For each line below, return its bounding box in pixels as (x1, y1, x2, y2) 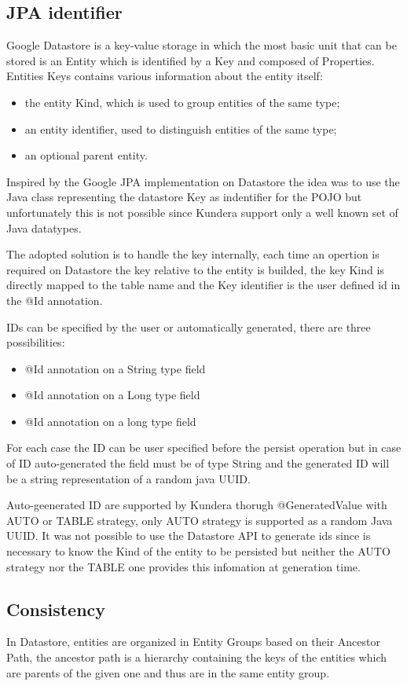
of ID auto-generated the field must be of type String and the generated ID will (6, 455, 390, 471)
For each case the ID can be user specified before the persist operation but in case (6, 439, 401, 456)
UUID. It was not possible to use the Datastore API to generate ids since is (6, 527, 371, 544)
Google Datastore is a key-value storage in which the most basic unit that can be (6, 37, 397, 53)
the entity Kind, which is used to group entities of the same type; (24, 94, 340, 110)
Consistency (6, 596, 106, 621)
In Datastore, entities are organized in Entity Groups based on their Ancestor (6, 633, 380, 650)
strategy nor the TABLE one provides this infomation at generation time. (6, 558, 361, 574)
